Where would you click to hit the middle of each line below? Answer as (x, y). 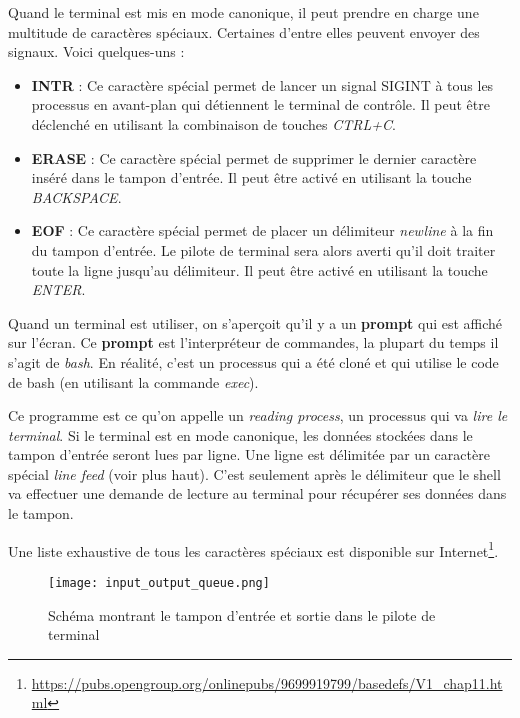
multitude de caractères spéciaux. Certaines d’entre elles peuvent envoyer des (244, 31)
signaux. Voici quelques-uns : (96, 51)
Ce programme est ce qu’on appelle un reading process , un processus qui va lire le (258, 415)
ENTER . (58, 289)
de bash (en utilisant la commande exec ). (133, 381)
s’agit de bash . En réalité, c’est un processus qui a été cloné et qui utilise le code (253, 361)
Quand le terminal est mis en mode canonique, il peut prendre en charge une (243, 12)
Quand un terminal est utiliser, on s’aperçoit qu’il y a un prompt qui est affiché (255, 322)
